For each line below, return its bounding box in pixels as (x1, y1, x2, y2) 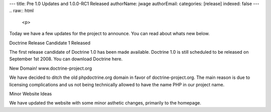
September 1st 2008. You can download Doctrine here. (9, 56, 123, 62)
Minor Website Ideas (9, 90, 52, 96)
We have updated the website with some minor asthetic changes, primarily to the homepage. (9, 100, 202, 106)
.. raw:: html (9, 8, 34, 14)
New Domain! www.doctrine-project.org (9, 65, 92, 71)
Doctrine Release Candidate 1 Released (9, 40, 90, 46)
